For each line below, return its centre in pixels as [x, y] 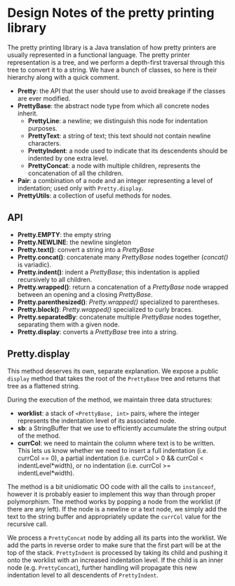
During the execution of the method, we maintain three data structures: [110, 400]
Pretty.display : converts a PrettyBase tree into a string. [98, 331]
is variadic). [34, 265]
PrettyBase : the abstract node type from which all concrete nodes [113, 106]
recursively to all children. [55, 279]
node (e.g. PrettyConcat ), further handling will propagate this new [102, 567]
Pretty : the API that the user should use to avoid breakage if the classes [121, 91]
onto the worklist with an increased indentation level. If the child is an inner [115, 560]
